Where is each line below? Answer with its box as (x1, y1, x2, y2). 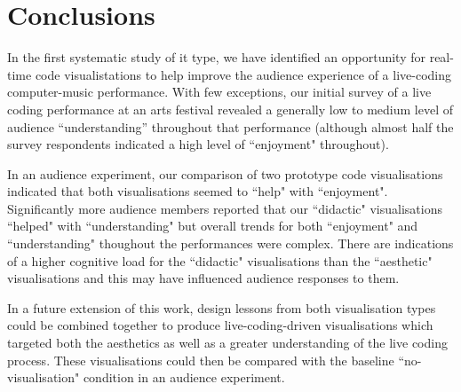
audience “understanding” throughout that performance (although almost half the (7, 117, 454, 136)
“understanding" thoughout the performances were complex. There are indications (7, 234, 454, 253)
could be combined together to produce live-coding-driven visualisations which (7, 316, 433, 334)
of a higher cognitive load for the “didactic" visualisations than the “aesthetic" (7, 251, 433, 270)
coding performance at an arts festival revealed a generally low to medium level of (7, 99, 453, 118)
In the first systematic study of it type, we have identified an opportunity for (7, 48, 426, 67)
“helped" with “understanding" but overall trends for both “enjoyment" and (7, 216, 418, 235)
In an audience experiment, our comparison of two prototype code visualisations (7, 164, 443, 183)
